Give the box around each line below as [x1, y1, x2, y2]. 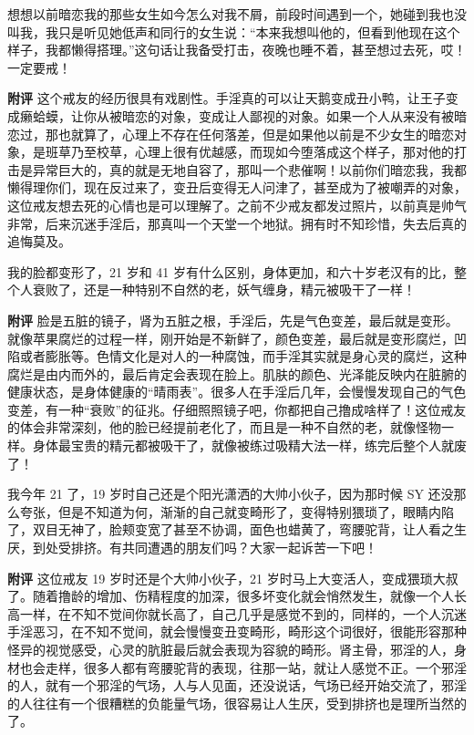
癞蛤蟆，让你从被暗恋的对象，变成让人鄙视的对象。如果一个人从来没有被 [19, 106, 454, 125]
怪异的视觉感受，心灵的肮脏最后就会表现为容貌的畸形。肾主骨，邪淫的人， [7, 640, 454, 658]
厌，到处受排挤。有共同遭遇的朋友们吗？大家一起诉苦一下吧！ [7, 538, 377, 557]
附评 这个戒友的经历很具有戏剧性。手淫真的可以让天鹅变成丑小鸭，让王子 [7, 88, 446, 108]
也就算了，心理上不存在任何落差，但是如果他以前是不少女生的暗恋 [57, 124, 454, 143]
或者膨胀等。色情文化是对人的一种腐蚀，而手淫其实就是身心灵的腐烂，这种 [19, 347, 467, 366]
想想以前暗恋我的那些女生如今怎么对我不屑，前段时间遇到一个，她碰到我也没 [7, 5, 467, 23]
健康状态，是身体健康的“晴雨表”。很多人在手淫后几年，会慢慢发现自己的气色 [7, 382, 467, 401]
